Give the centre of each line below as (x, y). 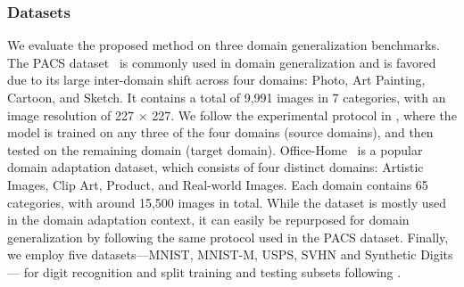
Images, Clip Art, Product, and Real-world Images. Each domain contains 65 (218, 184)
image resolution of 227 (71, 115)
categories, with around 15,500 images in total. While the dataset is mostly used (227, 202)
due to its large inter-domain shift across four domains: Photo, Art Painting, (216, 80)
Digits (437, 254)
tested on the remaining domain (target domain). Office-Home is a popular (215, 149)
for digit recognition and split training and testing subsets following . (212, 271)
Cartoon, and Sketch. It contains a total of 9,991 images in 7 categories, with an (227, 97)
